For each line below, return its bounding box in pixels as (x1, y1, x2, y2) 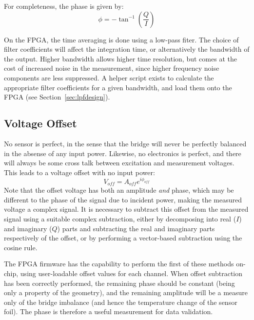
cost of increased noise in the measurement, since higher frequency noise (4, 63, 219, 73)
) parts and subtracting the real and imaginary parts (57, 223, 215, 233)
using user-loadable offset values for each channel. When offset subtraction (20, 268, 243, 278)
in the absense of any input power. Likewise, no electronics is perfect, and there (4, 148, 241, 158)
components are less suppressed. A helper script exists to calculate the (4, 72, 214, 82)
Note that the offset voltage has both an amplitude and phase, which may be (4, 185, 234, 195)
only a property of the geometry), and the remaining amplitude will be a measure (4, 287, 248, 298)
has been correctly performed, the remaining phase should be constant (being (4, 278, 235, 288)
